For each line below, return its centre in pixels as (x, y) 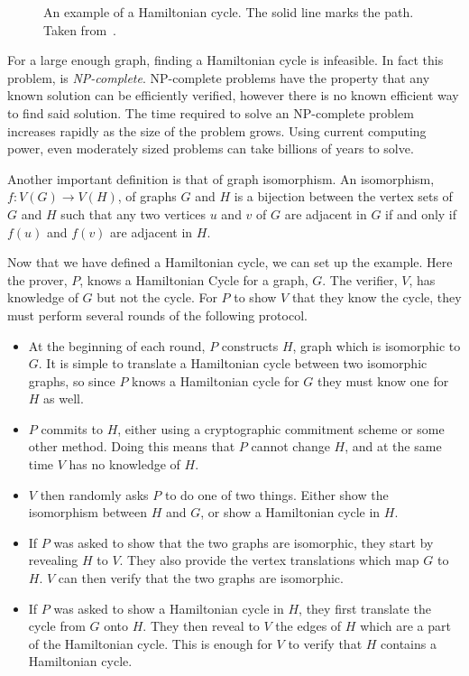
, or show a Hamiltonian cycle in (290, 512)
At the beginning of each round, (117, 345)
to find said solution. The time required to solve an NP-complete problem (211, 112)
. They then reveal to (201, 626)
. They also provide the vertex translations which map (269, 560)
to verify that (325, 643)
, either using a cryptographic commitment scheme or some (281, 428)
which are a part (405, 626)
